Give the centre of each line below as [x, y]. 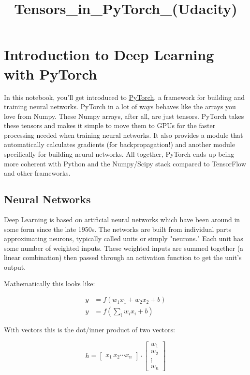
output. [15, 267]
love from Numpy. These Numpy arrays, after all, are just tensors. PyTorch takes [124, 116]
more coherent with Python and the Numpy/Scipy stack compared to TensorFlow [125, 163]
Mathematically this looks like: [50, 283]
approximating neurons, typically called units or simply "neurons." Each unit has [124, 238]
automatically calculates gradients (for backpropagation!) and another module [119, 144]
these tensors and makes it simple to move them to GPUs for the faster [110, 125]
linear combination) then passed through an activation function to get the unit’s [123, 257]
